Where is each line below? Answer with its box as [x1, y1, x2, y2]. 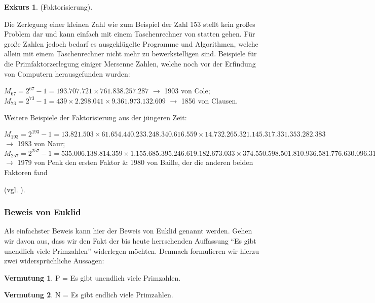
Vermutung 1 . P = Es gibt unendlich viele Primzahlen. [4, 272, 181, 283]
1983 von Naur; [17, 138, 65, 148]
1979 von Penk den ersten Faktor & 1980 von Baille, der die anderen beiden [17, 157, 253, 167]
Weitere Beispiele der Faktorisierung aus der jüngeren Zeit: [4, 112, 187, 123]
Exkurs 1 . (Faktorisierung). [4, 2, 93, 12]
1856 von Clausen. [181, 95, 238, 106]
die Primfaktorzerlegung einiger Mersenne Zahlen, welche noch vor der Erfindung [4, 58, 256, 69]
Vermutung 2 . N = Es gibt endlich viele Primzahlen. [4, 289, 173, 300]
